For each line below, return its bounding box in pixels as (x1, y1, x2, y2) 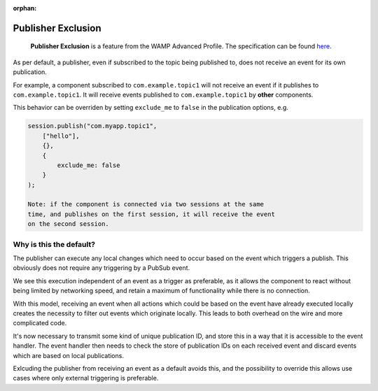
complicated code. (13, 319, 67, 327)
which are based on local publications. (13, 351, 124, 360)
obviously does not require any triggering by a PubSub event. (13, 264, 190, 272)
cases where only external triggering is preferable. (13, 374, 159, 383)
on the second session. (27, 220, 110, 228)
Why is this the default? (13, 239, 96, 249)
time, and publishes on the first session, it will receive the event (27, 210, 276, 218)
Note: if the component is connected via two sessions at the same (27, 200, 265, 208)
